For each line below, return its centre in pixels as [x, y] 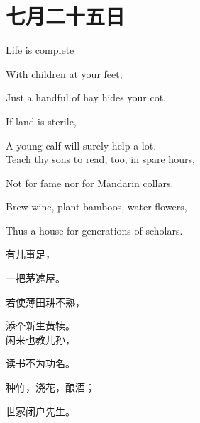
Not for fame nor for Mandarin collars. [90, 182]
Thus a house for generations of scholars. [94, 230]
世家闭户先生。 [40, 411]
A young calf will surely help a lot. [81, 145]
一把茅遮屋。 [35, 278]
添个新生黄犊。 [40, 326]
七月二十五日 [66, 16]
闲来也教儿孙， [40, 339]
